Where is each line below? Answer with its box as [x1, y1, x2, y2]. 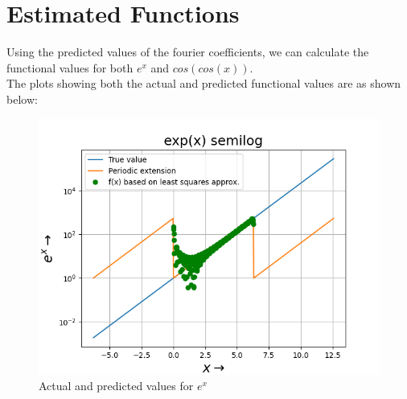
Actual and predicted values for [39, 377, 194, 394]
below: [6, 90, 38, 107]
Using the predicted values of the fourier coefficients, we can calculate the [6, 43, 369, 60]
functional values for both [6, 59, 134, 76]
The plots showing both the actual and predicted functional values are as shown [6, 75, 401, 92]
